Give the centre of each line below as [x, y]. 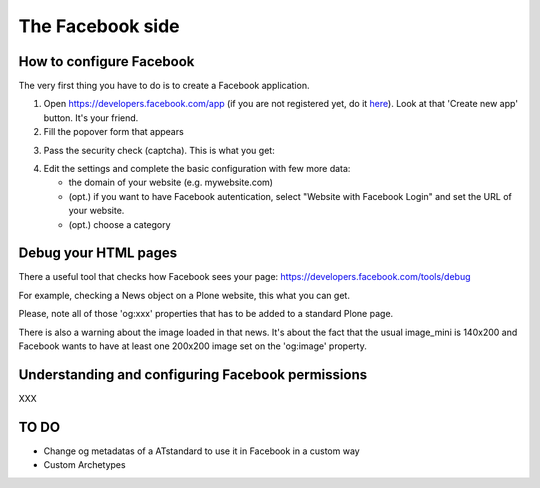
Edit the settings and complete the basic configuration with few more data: [197, 169]
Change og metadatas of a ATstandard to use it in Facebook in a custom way [201, 451]
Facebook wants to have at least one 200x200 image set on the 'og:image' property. [192, 346]
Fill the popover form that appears [113, 132]
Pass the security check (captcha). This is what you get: [159, 150]
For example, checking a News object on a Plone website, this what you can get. [184, 295]
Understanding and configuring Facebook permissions [193, 374]
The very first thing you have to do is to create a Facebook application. [164, 86]
